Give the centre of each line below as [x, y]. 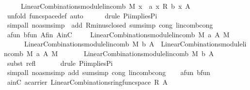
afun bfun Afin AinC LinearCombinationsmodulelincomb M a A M [118, 34]
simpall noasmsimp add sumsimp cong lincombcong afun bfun [109, 72]
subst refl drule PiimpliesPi [60, 63]
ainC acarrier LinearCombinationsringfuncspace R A [87, 82]
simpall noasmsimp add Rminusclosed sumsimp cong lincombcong [110, 25]
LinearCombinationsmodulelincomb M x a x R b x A [105, 6]
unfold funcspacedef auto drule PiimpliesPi [82, 15]
